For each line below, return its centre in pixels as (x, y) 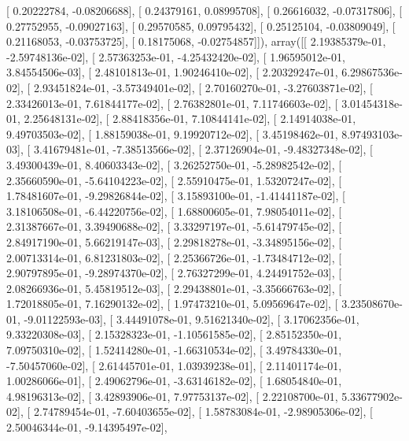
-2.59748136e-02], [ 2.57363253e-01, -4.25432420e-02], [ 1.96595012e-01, (176, 56)
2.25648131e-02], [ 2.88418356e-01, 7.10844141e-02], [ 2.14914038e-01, (190, 119)
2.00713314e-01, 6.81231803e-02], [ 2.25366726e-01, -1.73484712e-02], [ (174, 257)
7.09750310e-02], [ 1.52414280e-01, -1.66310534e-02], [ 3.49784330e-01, (174, 350)
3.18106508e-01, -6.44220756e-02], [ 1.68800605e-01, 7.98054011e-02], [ (174, 211)
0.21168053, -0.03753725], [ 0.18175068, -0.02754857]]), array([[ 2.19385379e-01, (196, 41)
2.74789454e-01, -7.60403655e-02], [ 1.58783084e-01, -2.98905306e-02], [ (203, 411)
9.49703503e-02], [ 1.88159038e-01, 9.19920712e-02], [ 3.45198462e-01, (172, 133)
